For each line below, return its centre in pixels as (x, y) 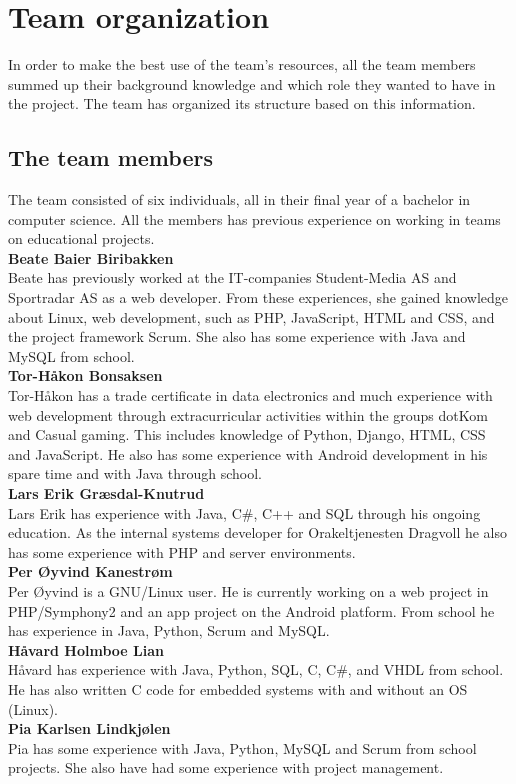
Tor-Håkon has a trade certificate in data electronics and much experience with (250, 395)
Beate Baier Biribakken (91, 257)
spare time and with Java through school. (135, 473)
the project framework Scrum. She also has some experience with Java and (237, 336)
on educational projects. (81, 238)
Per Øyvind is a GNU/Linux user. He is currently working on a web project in (248, 590)
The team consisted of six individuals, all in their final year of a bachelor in (239, 199)
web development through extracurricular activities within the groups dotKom (248, 414)
